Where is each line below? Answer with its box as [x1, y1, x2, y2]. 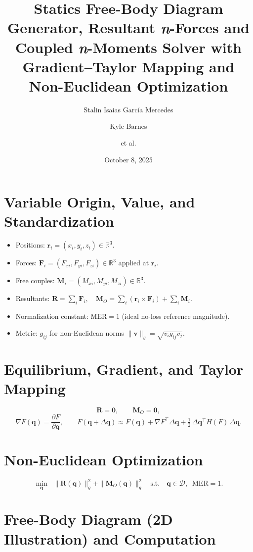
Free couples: [15, 275, 55, 286]
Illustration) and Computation [4, 528, 216, 549]
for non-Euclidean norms [49, 327, 124, 338]
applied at [118, 257, 149, 268]
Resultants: [15, 293, 50, 303]
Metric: [15, 327, 38, 338]
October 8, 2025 [104, 154, 153, 164]
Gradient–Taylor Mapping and [22, 56, 235, 76]
